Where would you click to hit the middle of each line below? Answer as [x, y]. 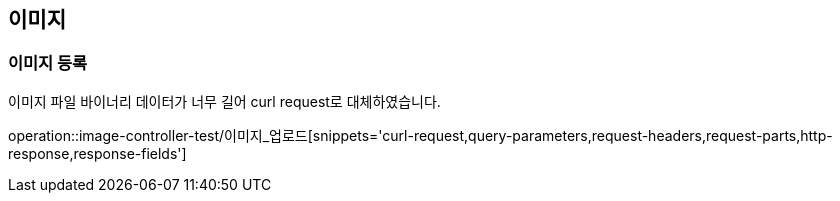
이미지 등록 [48, 63]
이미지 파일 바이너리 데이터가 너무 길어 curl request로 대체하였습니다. [224, 101]
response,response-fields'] [97, 153]
